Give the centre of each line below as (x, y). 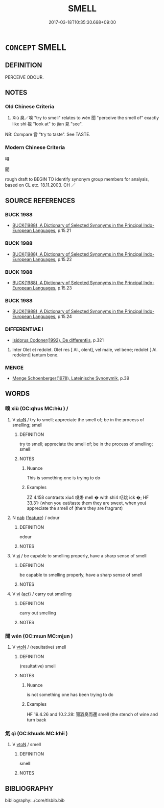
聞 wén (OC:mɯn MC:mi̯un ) (39, 636)
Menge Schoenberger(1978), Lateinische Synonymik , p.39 (71, 378)
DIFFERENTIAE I (24, 329)
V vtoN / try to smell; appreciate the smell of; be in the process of (78, 419)
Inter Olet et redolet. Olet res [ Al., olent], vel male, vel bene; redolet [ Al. (85, 349)
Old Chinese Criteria (30, 107)
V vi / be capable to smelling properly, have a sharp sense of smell (79, 555)
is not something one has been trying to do (70, 694)
